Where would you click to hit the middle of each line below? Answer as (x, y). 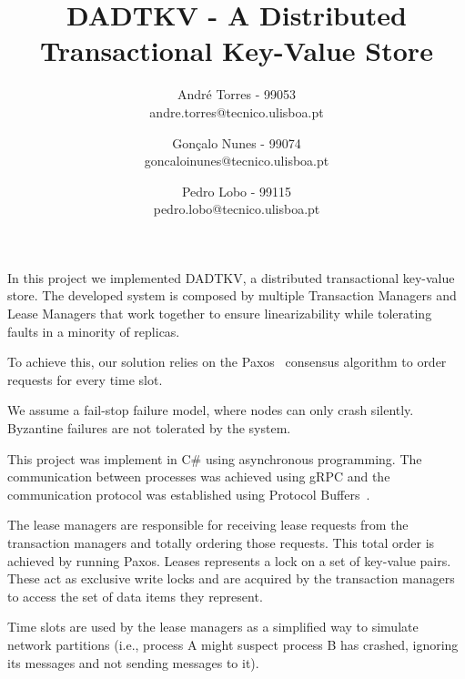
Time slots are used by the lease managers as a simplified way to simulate (213, 627)
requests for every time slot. (85, 379)
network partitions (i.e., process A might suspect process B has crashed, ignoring (233, 644)
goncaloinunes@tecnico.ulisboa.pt (237, 161)
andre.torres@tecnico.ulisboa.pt (237, 111)
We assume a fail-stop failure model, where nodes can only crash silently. (211, 410)
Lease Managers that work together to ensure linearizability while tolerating (220, 314)
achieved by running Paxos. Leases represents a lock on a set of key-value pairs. (229, 560)
